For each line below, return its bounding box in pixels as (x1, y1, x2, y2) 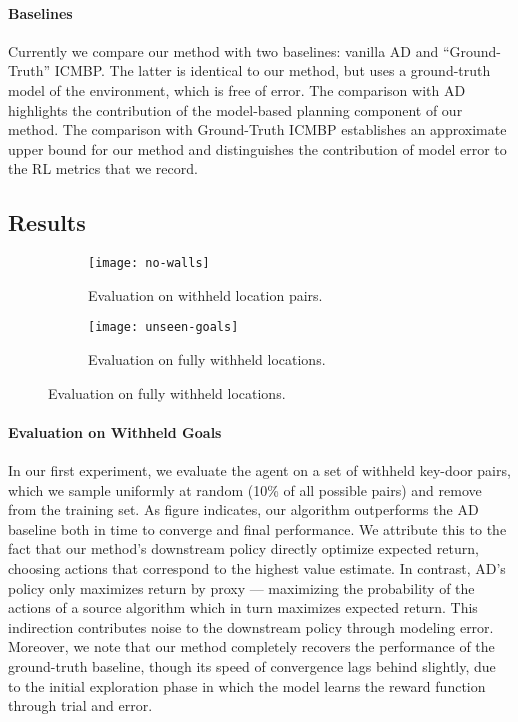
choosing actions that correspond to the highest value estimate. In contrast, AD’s (8, 558, 506, 579)
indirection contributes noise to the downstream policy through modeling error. (8, 616, 494, 637)
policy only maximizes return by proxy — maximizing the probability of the (8, 577, 475, 598)
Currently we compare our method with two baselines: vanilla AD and (8, 40, 439, 61)
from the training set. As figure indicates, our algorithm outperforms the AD (8, 499, 479, 520)
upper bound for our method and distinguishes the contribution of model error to (8, 138, 507, 159)
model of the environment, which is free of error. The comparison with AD (8, 79, 466, 100)
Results (8, 207, 86, 238)
